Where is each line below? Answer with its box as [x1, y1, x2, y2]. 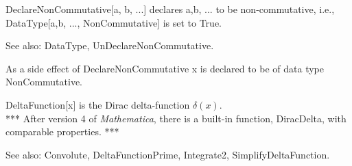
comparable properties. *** [5, 124, 119, 139]
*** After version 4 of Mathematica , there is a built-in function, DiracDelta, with [5, 111, 347, 125]
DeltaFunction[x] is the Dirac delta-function [5, 97, 190, 111]
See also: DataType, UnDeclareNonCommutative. [5, 38, 214, 53]
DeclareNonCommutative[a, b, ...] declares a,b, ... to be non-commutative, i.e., [5, 2, 335, 16]
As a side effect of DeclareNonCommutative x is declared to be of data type [5, 61, 324, 75]
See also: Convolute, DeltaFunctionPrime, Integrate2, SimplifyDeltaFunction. [5, 147, 330, 161]
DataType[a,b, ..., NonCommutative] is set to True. [5, 15, 222, 29]
